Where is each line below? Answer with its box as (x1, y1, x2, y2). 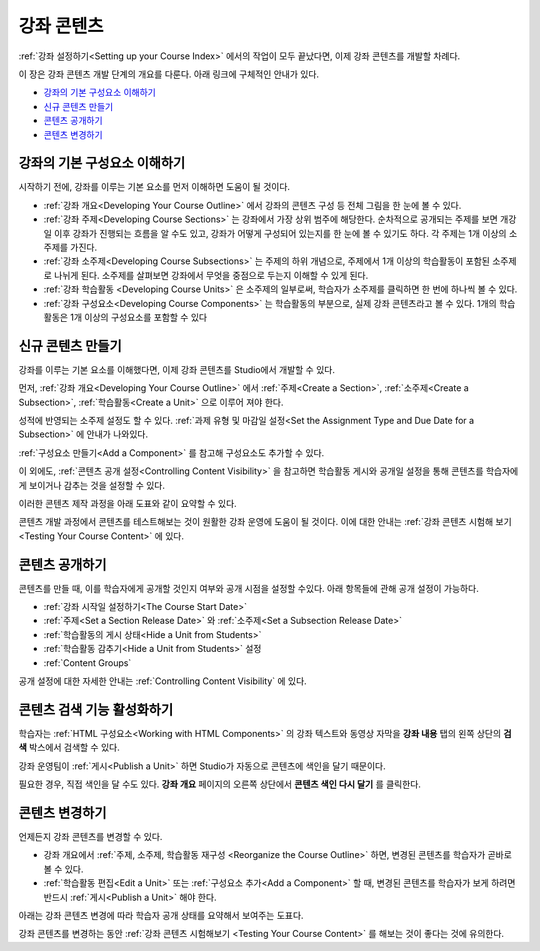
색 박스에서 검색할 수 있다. (18, 741, 120, 754)
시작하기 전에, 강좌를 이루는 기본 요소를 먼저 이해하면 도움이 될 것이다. (18, 181, 290, 193)
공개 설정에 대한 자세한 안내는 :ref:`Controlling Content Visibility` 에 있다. (18, 675, 307, 687)
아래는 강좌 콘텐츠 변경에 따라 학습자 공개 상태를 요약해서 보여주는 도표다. (18, 909, 304, 921)
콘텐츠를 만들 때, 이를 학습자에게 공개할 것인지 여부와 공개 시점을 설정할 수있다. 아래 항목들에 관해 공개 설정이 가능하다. (18, 582, 479, 594)
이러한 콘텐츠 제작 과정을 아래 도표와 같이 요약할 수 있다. (18, 497, 237, 509)
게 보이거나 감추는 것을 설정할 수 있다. (18, 479, 165, 491)
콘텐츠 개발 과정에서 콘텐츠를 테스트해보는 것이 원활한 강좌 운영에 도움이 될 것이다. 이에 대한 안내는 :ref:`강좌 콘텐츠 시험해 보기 (18, 516, 512, 528)
